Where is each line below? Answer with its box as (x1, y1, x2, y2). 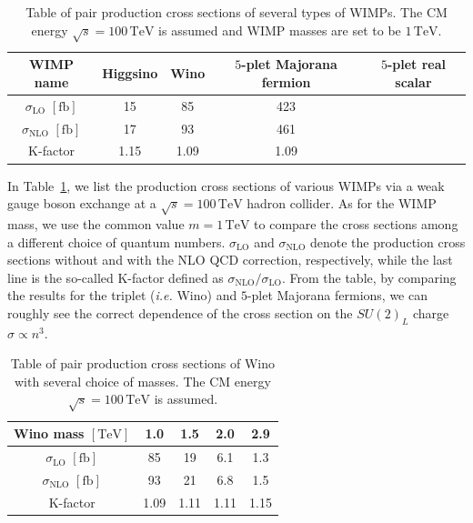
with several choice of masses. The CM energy (15, 371, 271, 390)
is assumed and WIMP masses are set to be (158, 20, 401, 39)
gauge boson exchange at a (7, 194, 156, 213)
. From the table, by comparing (281, 267, 457, 287)
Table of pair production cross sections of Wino (10, 354, 276, 373)
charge (412, 303, 449, 322)
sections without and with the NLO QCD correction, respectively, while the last (7, 250, 453, 269)
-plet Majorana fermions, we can (247, 286, 428, 305)
